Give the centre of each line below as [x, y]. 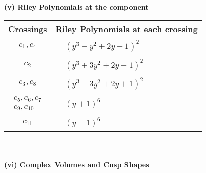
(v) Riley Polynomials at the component [76, 7]
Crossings [28, 28]
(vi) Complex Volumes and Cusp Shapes [77, 165]
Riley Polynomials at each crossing [126, 28]
